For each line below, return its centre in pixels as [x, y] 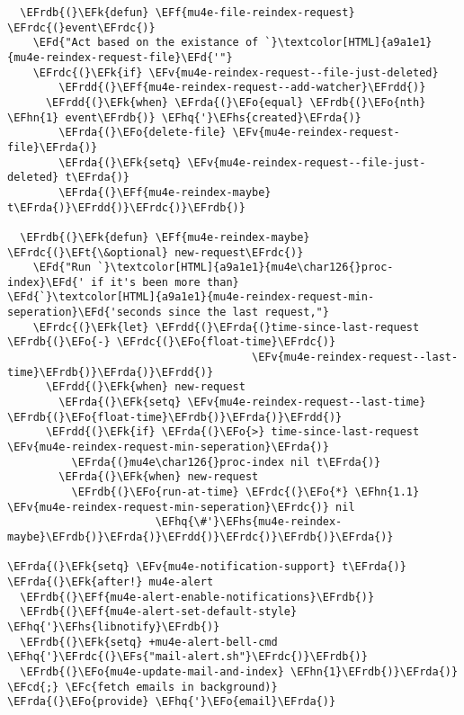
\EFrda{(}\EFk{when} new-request [159, 477]
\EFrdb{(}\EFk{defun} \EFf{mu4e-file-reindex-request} [187, 13]
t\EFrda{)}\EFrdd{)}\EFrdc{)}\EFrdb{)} [126, 207]
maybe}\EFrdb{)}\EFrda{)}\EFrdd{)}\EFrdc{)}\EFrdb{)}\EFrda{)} [201, 536]
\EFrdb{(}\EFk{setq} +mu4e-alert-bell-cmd [149, 642]
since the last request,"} [248, 313]
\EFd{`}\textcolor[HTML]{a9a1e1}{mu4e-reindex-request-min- [191, 297]
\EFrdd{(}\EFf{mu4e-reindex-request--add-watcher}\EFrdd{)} [242, 88]
